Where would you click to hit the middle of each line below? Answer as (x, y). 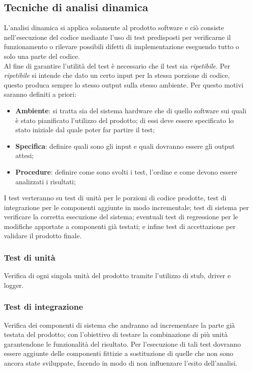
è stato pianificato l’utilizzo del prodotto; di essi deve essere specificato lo (125, 120)
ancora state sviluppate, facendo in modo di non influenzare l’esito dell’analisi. (121, 363)
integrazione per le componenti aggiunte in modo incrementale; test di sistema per (126, 207)
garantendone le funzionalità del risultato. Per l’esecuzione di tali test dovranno (123, 344)
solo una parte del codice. (42, 56)
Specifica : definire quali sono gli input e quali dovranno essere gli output (125, 146)
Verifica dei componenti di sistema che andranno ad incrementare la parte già (119, 325)
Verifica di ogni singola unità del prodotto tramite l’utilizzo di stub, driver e (117, 275)
